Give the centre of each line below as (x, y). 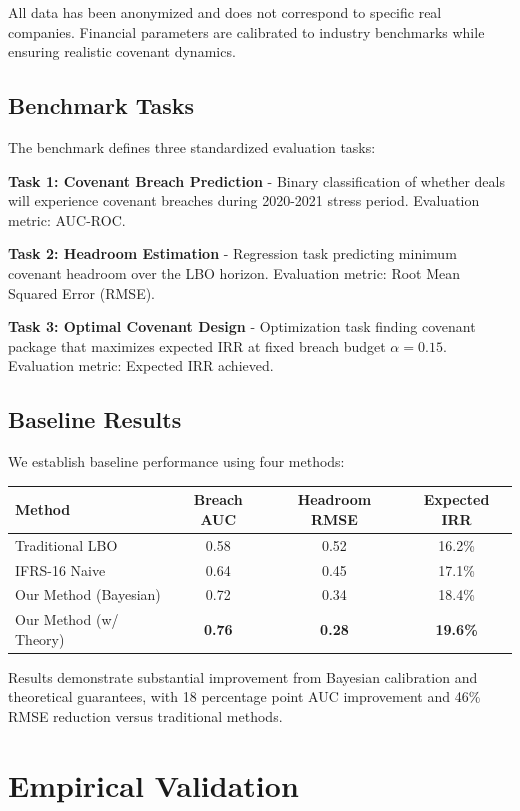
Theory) (40, 638)
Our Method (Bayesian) (88, 594)
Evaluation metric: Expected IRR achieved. (141, 365)
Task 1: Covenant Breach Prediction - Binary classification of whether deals (256, 180)
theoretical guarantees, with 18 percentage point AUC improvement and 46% (244, 696)
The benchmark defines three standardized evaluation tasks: (192, 146)
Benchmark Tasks (101, 105)
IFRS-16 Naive (60, 569)
